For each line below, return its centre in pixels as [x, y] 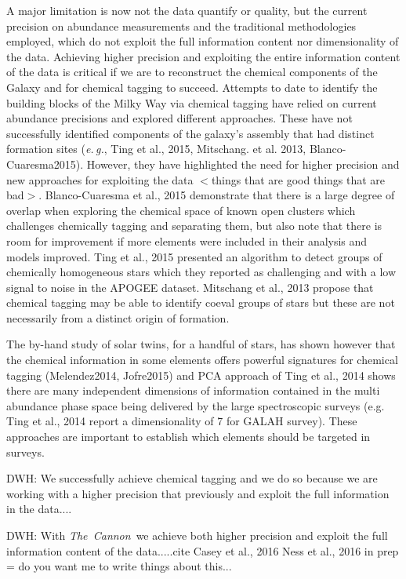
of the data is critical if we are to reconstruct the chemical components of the [192, 72]
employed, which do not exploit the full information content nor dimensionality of [203, 41]
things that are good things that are [298, 179]
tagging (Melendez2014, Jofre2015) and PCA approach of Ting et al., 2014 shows [201, 375]
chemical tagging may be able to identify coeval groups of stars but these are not [201, 302]
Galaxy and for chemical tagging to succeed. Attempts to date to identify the [192, 87]
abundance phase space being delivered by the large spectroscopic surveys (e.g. [196, 405]
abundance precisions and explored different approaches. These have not [179, 118]
